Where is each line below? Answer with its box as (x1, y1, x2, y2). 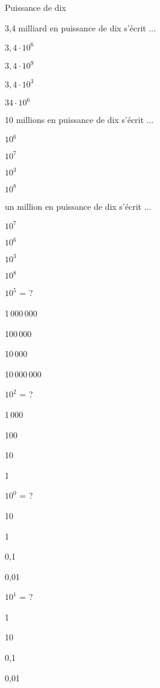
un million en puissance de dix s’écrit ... (5, 200, 152, 212)
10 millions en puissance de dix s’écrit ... (5, 113, 154, 126)
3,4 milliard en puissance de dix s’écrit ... (5, 21, 156, 34)
